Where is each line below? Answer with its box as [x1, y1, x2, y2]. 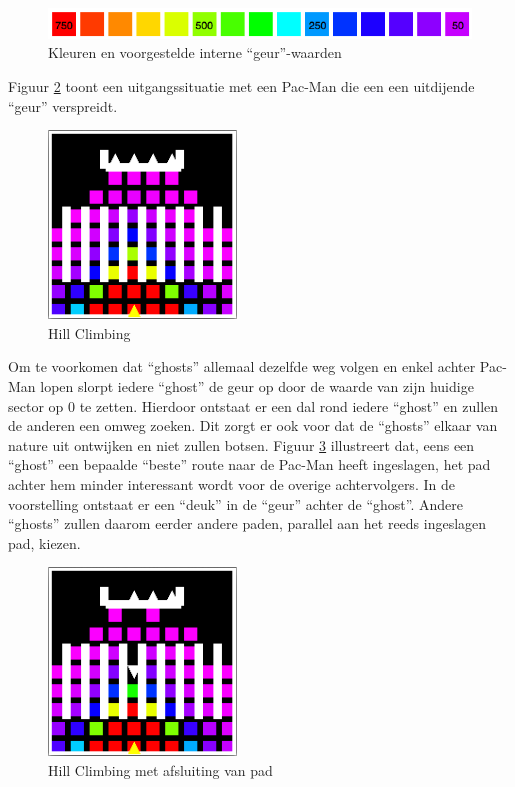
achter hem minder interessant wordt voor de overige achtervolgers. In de [8, 473, 455, 494]
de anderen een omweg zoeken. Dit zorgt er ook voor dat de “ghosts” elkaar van [8, 415, 498, 436]
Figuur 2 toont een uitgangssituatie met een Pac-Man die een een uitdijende [8, 76, 475, 97]
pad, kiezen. [8, 532, 81, 553]
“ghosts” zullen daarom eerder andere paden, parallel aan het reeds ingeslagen [8, 513, 487, 534]
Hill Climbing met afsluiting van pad [48, 759, 273, 780]
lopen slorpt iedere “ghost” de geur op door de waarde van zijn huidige [40, 376, 474, 396]
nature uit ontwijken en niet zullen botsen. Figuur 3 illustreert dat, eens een [8, 434, 475, 455]
